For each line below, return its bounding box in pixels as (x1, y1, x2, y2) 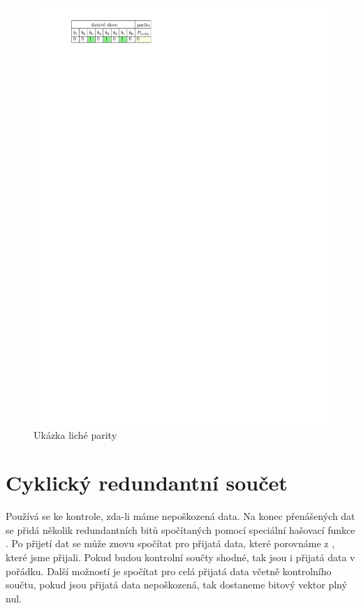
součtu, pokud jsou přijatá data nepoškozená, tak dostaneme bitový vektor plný (6, 577, 347, 592)
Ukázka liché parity (34, 427, 117, 442)
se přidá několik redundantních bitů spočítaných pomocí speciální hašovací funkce (6, 522, 355, 537)
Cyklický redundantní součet (6, 468, 288, 497)
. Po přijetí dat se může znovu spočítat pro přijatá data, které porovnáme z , (6, 536, 335, 551)
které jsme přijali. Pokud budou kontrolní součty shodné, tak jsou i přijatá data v (6, 550, 355, 565)
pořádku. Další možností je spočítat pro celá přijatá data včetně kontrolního (6, 563, 332, 578)
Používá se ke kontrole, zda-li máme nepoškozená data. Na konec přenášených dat (6, 509, 355, 523)
